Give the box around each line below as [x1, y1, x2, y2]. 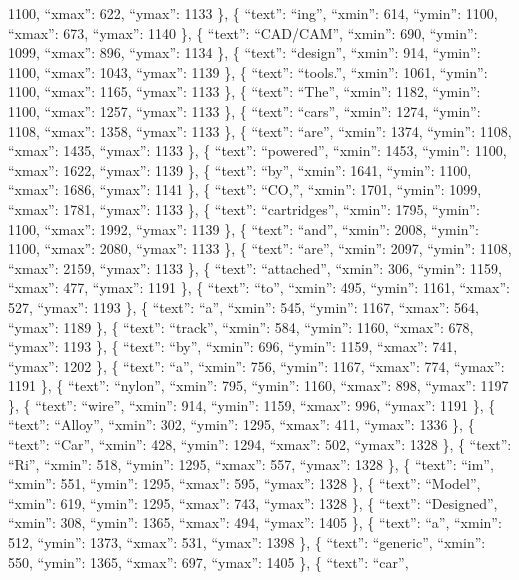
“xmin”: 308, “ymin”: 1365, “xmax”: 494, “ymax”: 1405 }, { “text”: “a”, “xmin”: [8, 512, 502, 533]
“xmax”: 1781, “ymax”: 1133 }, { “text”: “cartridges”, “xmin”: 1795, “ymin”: [8, 198, 480, 219]
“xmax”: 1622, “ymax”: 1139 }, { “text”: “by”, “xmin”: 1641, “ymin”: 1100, [8, 159, 472, 180]
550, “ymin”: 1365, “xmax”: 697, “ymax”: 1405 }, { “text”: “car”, [8, 551, 409, 572]
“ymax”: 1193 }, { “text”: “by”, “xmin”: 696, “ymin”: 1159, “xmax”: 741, [8, 336, 458, 357]
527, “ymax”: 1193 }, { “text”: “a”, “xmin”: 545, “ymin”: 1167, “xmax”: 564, [8, 296, 479, 317]
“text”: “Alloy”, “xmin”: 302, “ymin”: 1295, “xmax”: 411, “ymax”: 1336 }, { [8, 414, 475, 435]
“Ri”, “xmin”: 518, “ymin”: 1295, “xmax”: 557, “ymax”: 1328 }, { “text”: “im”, [8, 453, 494, 474]
